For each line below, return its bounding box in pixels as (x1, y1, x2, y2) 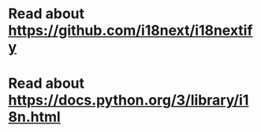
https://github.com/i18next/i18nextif (8, 21, 253, 40)
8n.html (8, 108, 61, 126)
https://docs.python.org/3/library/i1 (8, 92, 249, 109)
